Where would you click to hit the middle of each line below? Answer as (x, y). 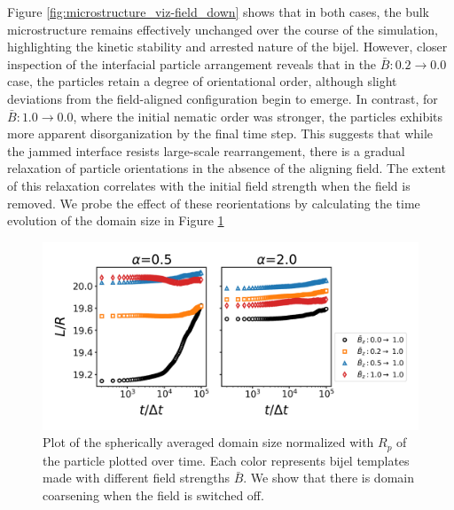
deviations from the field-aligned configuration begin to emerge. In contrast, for (223, 98)
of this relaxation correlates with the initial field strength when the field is (209, 185)
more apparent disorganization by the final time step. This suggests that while (220, 133)
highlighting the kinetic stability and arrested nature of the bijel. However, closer (227, 47)
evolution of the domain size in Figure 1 (116, 220)
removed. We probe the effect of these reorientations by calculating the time (214, 203)
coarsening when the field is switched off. (153, 494)
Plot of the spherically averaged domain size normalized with (208, 442)
